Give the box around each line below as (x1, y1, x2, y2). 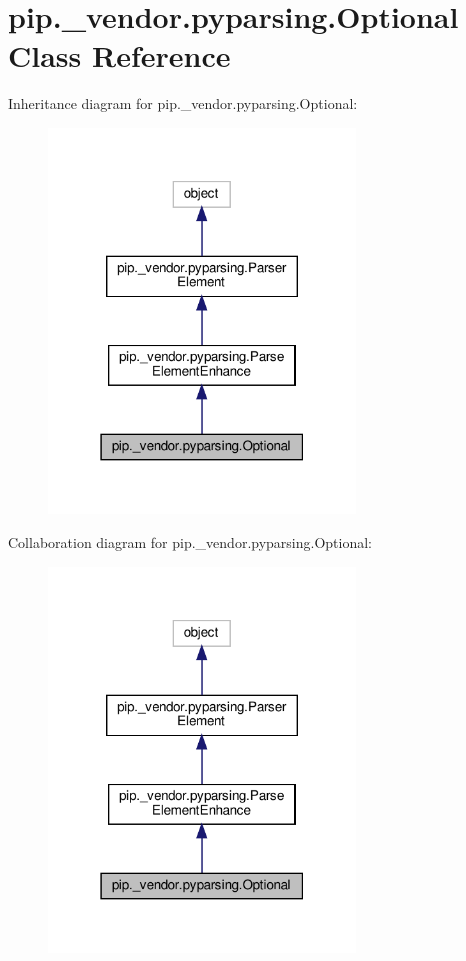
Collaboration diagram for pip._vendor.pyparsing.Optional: (8, 532, 372, 553)
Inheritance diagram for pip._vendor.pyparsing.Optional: (8, 93, 358, 114)
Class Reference (8, 35, 231, 76)
